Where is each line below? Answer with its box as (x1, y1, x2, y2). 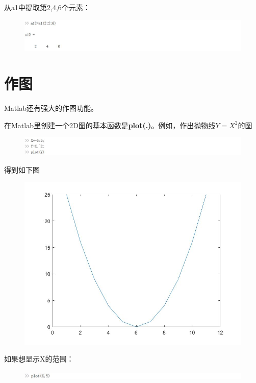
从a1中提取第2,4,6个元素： (4, 2, 90, 12)
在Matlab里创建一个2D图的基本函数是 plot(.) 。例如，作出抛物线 (4, 119, 216, 130)
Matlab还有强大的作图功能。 (4, 103, 98, 113)
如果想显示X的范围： (4, 353, 74, 364)
